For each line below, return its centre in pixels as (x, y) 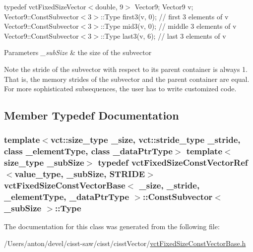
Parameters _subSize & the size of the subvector (78, 52)
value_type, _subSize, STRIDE (80, 174)
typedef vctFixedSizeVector (45, 6)
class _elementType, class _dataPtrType (88, 151)
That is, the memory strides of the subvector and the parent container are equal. (127, 79)
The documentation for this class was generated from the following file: (112, 226)
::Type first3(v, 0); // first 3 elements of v (164, 16)
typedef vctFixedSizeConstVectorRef (173, 162)
